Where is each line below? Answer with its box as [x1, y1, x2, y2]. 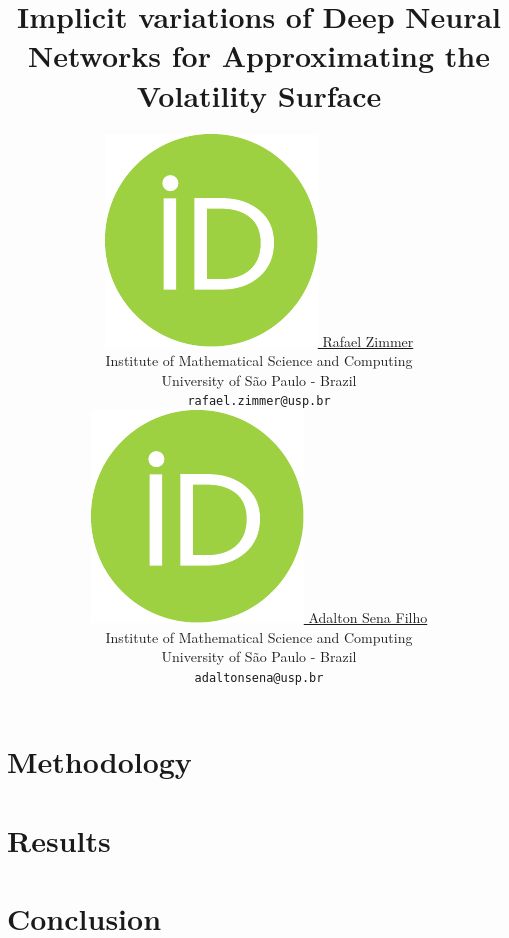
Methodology [7, 741, 192, 782]
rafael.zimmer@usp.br [187, 394, 331, 409]
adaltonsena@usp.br [194, 670, 324, 685]
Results [7, 819, 111, 860]
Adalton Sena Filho [308, 606, 428, 627]
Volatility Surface [136, 74, 382, 115]
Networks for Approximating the [27, 35, 490, 76]
